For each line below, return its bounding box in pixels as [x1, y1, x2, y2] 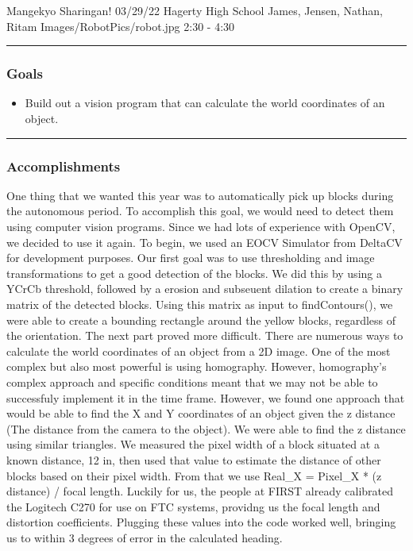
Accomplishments [6, 156, 121, 175]
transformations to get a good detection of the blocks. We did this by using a [6, 264, 382, 281]
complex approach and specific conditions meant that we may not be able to [6, 373, 378, 390]
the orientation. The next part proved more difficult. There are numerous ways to [6, 327, 403, 344]
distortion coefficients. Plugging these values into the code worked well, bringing [6, 514, 396, 530]
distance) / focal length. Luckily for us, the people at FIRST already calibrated [6, 483, 393, 499]
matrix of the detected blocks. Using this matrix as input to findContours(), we [6, 295, 393, 312]
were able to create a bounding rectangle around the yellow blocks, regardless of [6, 311, 396, 328]
